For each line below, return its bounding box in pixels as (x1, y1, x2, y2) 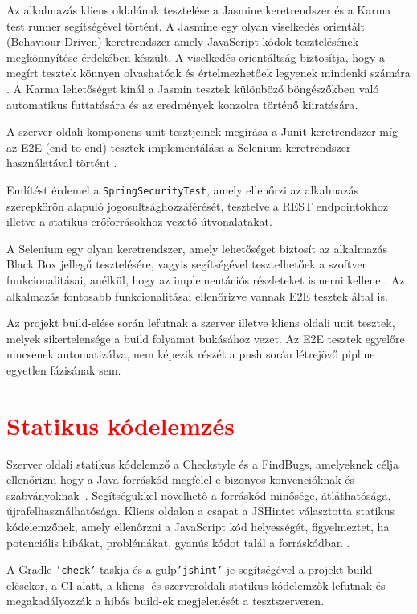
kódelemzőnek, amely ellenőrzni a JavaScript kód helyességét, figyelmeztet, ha (6, 518, 390, 535)
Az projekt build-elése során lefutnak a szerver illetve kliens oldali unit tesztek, (6, 314, 395, 331)
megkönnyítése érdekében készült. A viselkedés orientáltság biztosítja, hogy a (6, 48, 386, 65)
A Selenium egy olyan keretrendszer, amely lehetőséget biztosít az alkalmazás (6, 239, 388, 256)
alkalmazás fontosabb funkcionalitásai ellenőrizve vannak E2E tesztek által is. (6, 287, 388, 304)
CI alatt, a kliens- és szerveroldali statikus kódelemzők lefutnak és (60, 576, 386, 593)
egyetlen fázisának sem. (6, 361, 121, 378)
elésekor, (6, 576, 48, 593)
